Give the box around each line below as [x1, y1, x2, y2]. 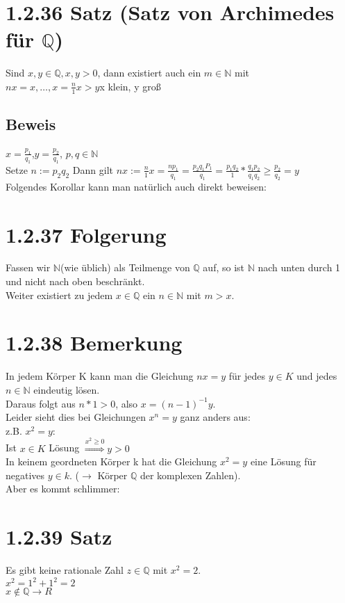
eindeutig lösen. [33, 382, 100, 396]
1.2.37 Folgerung [6, 220, 167, 248]
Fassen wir [6, 260, 51, 275]
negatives [6, 467, 45, 482]
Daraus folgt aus [6, 396, 76, 410]
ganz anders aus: [180, 410, 251, 424]
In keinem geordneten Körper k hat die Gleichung [6, 454, 217, 469]
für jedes [228, 369, 265, 383]
